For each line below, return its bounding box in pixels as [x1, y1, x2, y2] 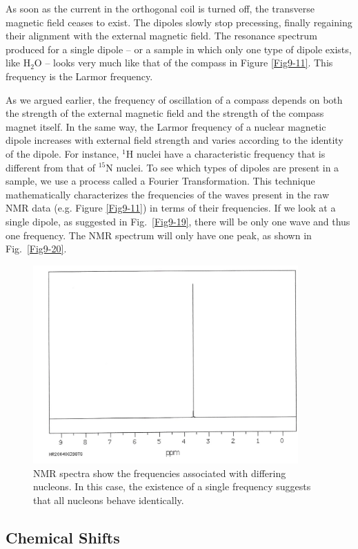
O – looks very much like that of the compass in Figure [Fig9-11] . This [34, 55, 333, 70]
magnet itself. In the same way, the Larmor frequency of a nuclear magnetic [6, 119, 326, 133]
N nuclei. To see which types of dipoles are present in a [106, 160, 339, 174]
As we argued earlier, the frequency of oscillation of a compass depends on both [6, 92, 343, 106]
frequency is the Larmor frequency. [6, 68, 153, 83]
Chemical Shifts [6, 526, 120, 548]
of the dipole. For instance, [6, 146, 119, 160]
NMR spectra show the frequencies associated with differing [33, 465, 286, 480]
